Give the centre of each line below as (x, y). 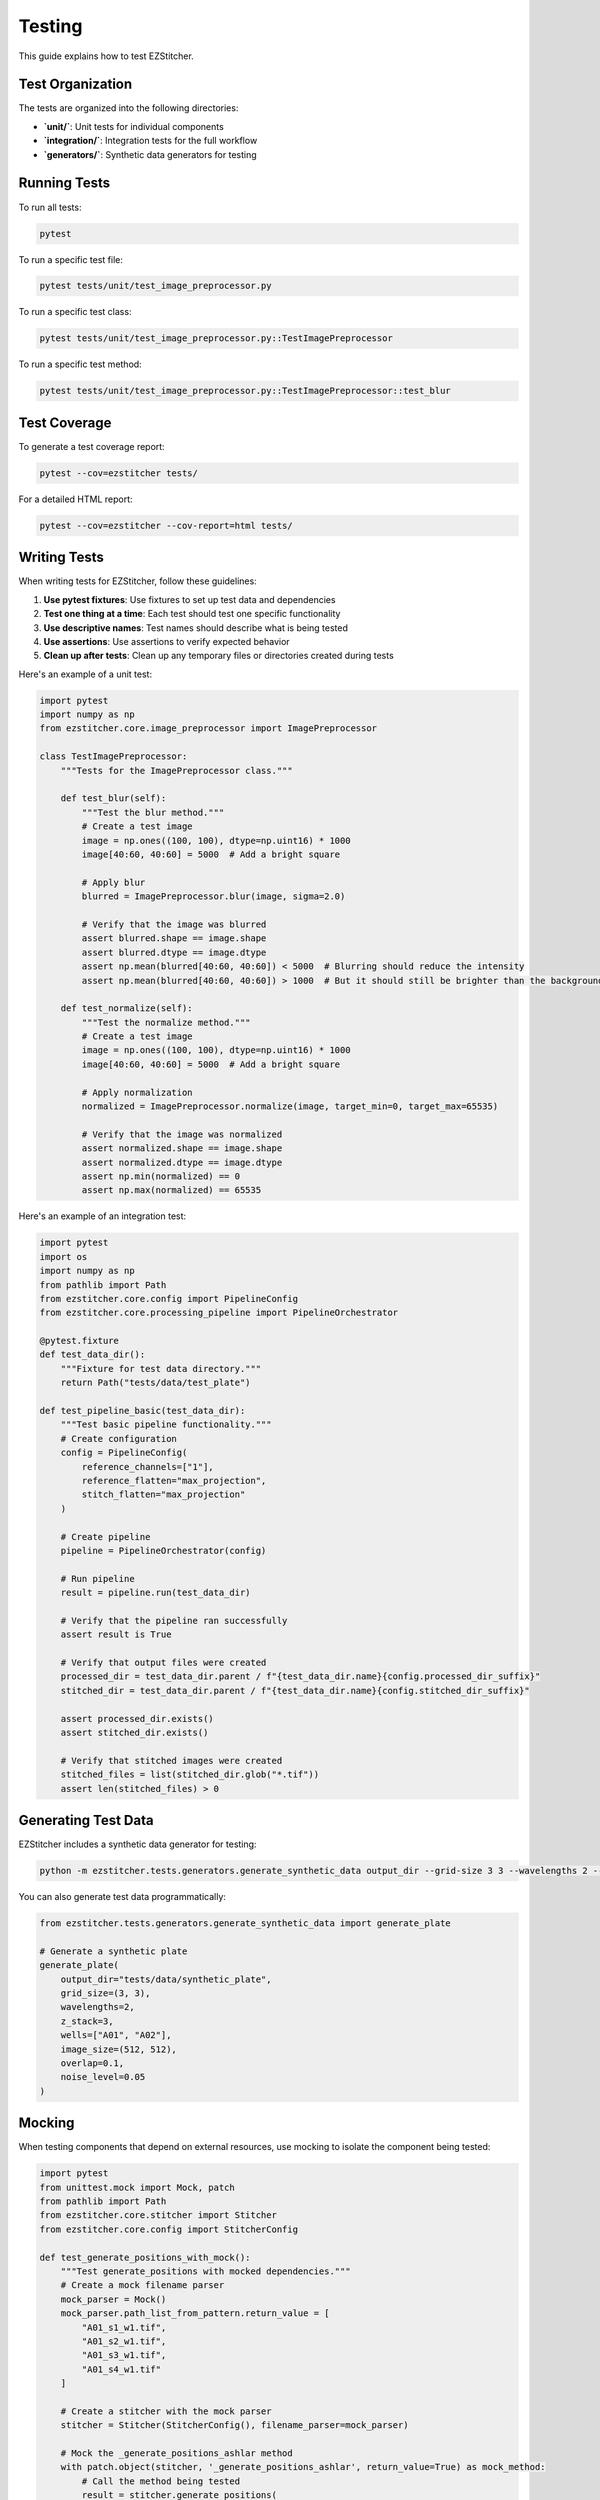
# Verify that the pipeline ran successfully (174, 1620)
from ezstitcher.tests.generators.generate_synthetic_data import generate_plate (245, 1923)
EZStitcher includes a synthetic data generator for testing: (137, 1844)
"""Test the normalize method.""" (166, 1022)
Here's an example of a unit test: (85, 674)
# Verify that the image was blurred (174, 924)
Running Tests (64, 183)
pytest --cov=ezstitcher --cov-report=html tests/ (166, 525)
